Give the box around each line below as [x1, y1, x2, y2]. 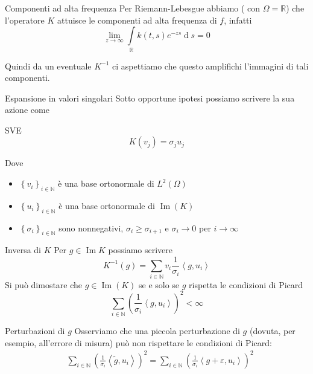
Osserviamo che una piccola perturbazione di [74, 324, 240, 337]
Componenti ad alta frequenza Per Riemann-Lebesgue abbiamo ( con [5, 2, 261, 14]
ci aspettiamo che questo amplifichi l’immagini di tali [112, 59, 309, 72]
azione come [5, 103, 49, 116]
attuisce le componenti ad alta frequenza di [57, 13, 217, 26]
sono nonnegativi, [58, 221, 124, 234]
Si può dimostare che [5, 278, 83, 291]
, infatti [224, 13, 252, 26]
